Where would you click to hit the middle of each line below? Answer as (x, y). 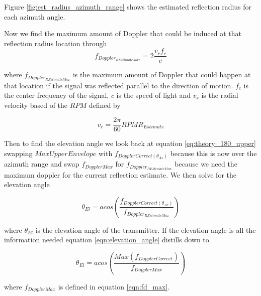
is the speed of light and (154, 95)
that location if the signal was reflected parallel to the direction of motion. (119, 85)
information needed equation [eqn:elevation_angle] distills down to (107, 240)
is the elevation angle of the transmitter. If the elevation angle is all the (146, 230)
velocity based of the (36, 105)
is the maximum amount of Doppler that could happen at (162, 75)
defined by (105, 105)
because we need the (206, 164)
